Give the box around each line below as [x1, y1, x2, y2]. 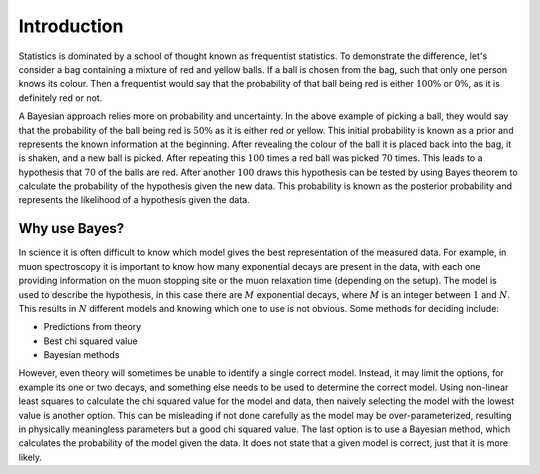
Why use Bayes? [18, 220, 125, 237]
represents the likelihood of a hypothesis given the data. [18, 194, 250, 206]
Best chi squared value [43, 335, 139, 347]
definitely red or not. [18, 91, 103, 104]
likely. [18, 451, 43, 463]
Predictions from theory [43, 321, 142, 333]
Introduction [18, 15, 124, 37]
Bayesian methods [43, 349, 120, 361]
